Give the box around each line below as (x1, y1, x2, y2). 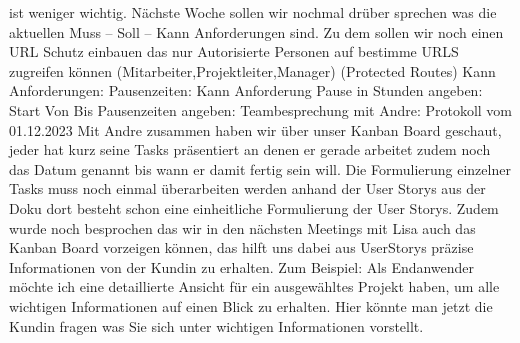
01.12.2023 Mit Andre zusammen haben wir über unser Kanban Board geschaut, (9, 119, 502, 140)
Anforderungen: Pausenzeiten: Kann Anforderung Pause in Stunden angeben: (9, 80, 483, 101)
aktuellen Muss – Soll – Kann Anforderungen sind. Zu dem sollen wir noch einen (9, 21, 504, 42)
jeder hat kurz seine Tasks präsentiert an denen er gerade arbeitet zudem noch (9, 139, 491, 160)
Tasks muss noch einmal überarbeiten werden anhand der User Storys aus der (9, 178, 486, 199)
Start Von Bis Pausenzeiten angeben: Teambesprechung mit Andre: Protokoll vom (9, 99, 513, 120)
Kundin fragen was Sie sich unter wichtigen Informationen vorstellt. (9, 315, 424, 336)
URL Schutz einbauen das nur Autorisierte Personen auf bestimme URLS (9, 41, 459, 62)
